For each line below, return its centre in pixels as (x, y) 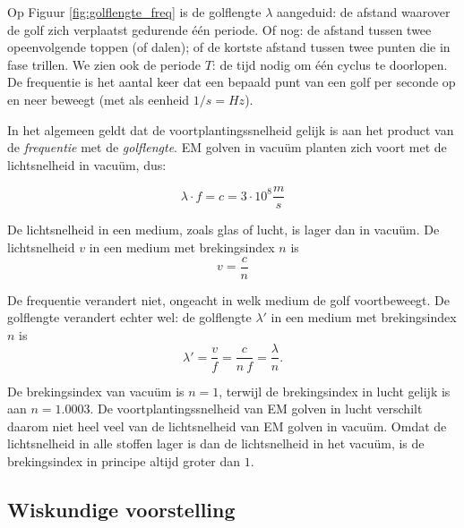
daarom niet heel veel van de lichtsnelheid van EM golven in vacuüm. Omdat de (227, 426)
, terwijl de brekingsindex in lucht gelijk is (335, 391)
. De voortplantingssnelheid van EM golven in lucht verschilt (256, 409)
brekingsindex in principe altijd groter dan (124, 460)
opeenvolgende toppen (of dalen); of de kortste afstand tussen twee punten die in (229, 47)
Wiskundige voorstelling (121, 509)
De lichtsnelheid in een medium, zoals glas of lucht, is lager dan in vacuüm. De (223, 230)
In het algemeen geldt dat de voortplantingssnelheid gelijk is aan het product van (231, 129)
